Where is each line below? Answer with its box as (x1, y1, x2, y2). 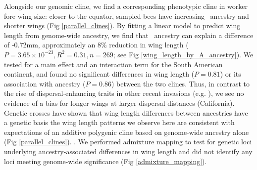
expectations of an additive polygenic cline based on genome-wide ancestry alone (4, 127, 249, 137)
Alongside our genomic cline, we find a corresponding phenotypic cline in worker (4, 1, 248, 11)
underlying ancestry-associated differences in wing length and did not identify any (4, 146, 253, 156)
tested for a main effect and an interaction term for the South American (4, 59, 223, 69)
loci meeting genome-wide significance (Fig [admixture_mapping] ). (4, 156, 207, 166)
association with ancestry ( (4, 78, 86, 88)
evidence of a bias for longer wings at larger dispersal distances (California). (4, 97, 235, 108)
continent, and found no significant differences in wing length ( (4, 69, 195, 79)
